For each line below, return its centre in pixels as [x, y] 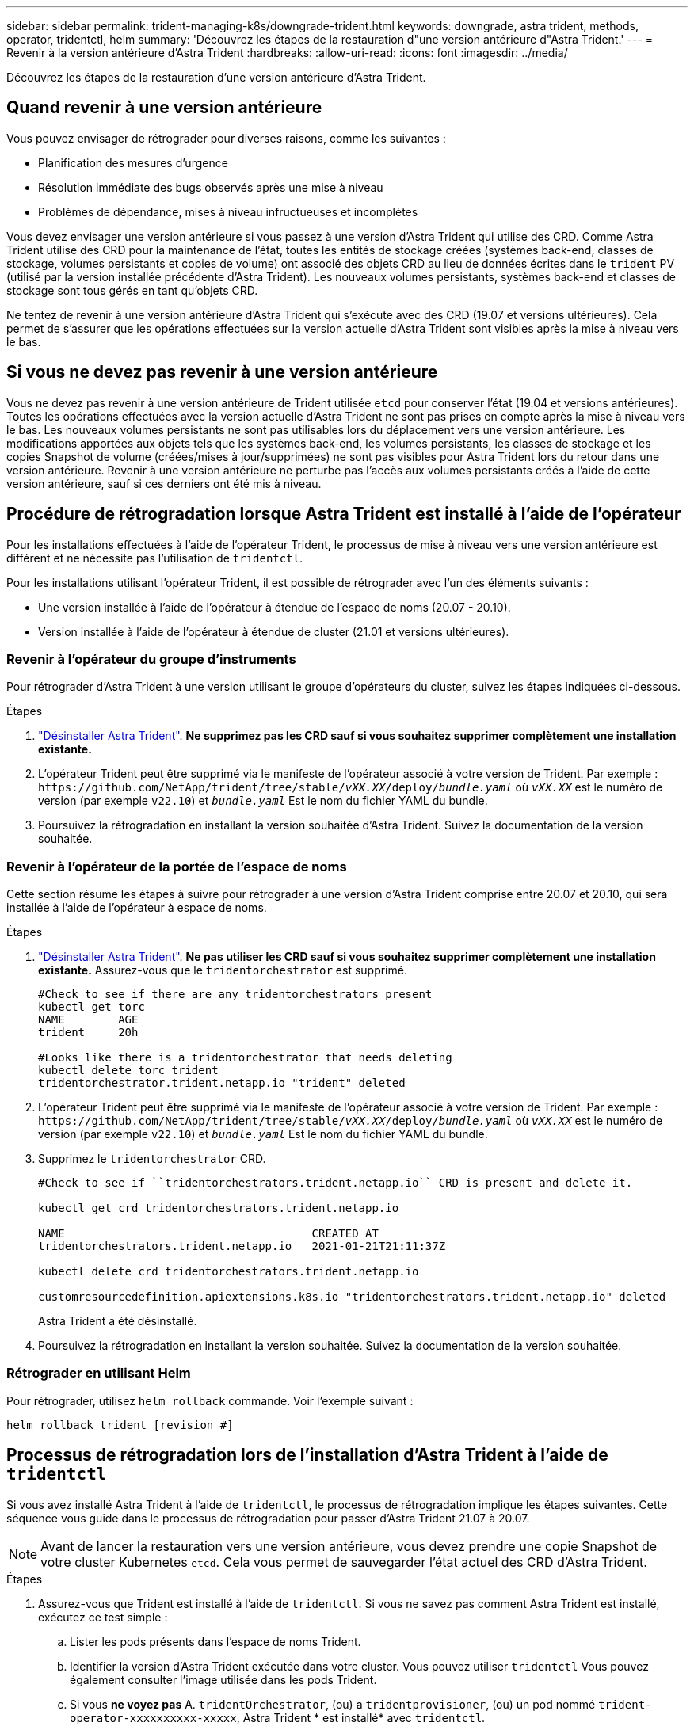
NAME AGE [88, 1020]
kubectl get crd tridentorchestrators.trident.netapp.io [219, 1208]
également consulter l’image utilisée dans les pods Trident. [223, 1679]
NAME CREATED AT [208, 1234]
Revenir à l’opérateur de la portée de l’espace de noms [177, 866]
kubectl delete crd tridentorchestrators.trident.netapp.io [229, 1272]
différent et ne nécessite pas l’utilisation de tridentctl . [155, 558]
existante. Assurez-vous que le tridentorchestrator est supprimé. [223, 970]
